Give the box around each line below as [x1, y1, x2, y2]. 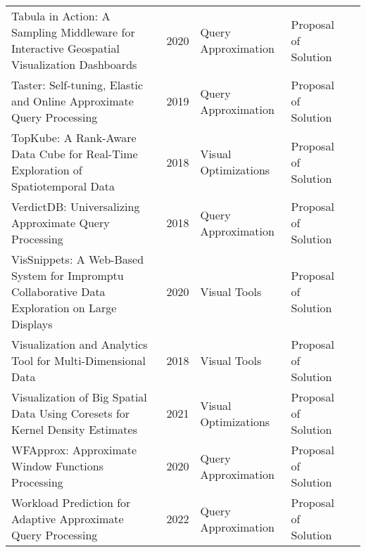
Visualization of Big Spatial [11, 389, 147, 405]
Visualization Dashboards [11, 56, 137, 72]
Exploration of [11, 162, 82, 178]
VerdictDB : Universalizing [11, 198, 140, 214]
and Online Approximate [11, 93, 134, 109]
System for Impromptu [11, 267, 124, 283]
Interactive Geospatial [11, 40, 120, 56]
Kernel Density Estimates [11, 421, 137, 437]
